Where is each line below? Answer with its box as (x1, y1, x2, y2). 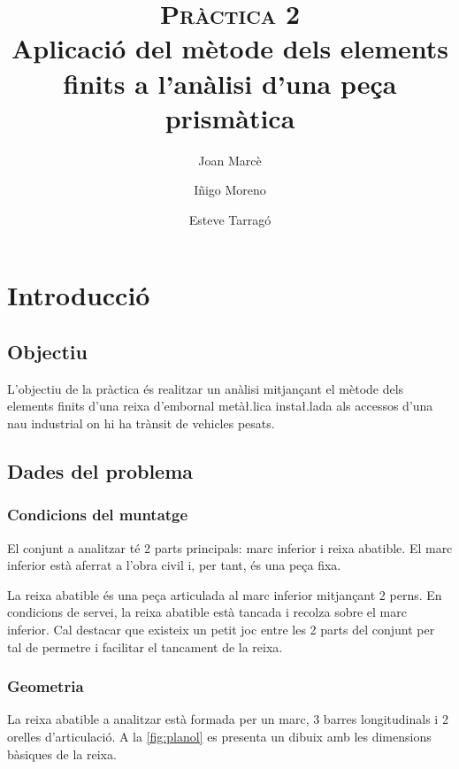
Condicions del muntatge (7, 504, 188, 526)
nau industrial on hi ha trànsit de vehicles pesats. (7, 414, 275, 433)
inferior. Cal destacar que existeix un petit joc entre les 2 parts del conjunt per (7, 620, 435, 639)
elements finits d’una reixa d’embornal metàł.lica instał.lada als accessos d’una (7, 396, 433, 415)
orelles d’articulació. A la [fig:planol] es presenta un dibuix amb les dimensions (7, 727, 432, 746)
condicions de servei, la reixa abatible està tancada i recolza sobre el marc (7, 603, 407, 621)
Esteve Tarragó (188, 210, 272, 228)
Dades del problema (7, 458, 194, 485)
